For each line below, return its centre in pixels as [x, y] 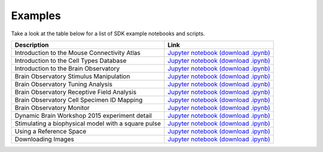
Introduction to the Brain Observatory [67, 68]
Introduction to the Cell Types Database [71, 60]
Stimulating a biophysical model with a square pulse [88, 123]
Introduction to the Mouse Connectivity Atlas [77, 53]
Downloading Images [45, 139]
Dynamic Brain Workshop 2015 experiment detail [83, 115]
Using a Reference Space [51, 131]
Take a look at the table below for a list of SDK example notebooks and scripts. [108, 34]
